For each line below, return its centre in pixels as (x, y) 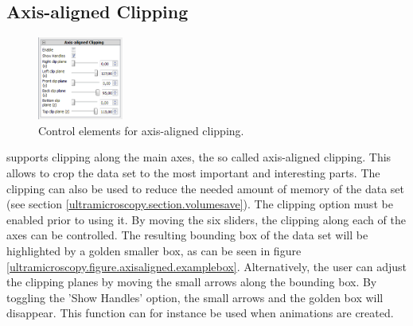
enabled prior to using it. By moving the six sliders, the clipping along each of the (206, 219)
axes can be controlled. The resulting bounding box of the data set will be (187, 235)
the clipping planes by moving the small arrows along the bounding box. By (192, 282)
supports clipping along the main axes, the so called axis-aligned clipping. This (199, 157)
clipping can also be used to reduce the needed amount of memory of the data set (205, 188)
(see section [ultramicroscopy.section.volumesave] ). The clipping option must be (200, 204)
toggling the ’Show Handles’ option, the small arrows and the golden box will (195, 297)
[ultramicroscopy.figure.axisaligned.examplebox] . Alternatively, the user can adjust (207, 266)
